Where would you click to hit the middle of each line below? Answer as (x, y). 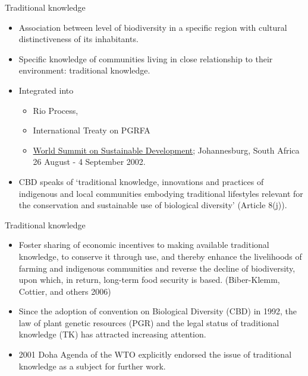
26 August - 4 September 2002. (89, 162)
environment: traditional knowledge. (84, 70)
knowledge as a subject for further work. (92, 366)
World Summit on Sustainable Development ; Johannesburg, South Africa (166, 150)
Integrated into (46, 90)
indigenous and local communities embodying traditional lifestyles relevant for (161, 193)
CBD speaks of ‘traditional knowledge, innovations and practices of (141, 181)
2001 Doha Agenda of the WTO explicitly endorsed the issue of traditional (155, 354)
